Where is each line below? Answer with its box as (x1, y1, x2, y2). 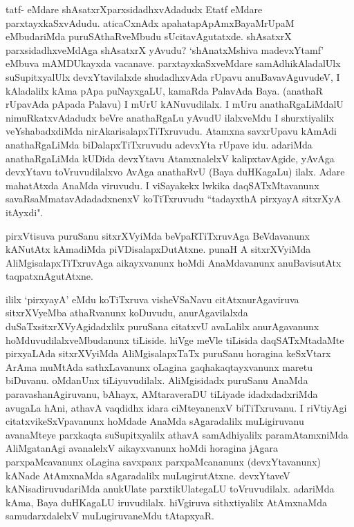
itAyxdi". (6, 204, 44, 219)
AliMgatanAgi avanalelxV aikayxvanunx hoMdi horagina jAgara (6, 441, 279, 455)
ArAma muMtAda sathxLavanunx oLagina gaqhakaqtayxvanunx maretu (6, 359, 313, 374)
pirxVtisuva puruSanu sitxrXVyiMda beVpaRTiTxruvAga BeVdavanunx (6, 228, 310, 242)
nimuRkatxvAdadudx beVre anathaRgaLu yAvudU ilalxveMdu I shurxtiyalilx (6, 110, 334, 124)
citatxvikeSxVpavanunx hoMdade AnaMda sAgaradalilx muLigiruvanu (6, 414, 304, 428)
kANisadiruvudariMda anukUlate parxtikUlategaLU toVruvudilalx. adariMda (6, 481, 335, 496)
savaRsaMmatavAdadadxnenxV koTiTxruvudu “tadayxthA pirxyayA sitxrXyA (6, 191, 342, 206)
